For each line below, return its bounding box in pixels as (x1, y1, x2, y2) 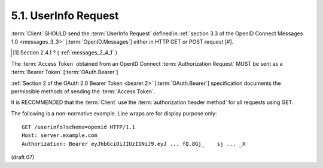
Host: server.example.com (22, 132, 98, 139)
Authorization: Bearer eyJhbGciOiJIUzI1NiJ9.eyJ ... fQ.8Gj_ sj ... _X (22, 140, 246, 147)
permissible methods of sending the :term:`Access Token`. (11, 87, 156, 95)
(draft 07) (11, 154, 35, 161)
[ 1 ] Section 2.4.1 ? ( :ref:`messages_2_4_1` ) (13, 49, 118, 56)
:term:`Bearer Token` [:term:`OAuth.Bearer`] (11, 69, 118, 76)
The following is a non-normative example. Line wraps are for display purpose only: (11, 109, 217, 117)
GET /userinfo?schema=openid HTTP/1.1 (22, 124, 136, 131)
